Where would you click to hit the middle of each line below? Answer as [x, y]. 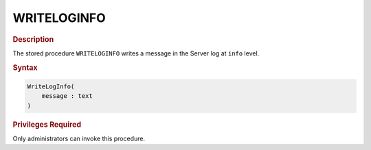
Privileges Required [47, 125]
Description [33, 39]
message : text [67, 96]
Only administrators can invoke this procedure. [79, 139]
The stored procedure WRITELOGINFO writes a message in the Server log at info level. [136, 53]
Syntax [25, 67]
